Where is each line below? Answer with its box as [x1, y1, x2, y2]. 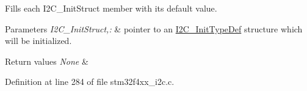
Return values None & [5, 54, 88, 67]
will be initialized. [5, 34, 72, 47]
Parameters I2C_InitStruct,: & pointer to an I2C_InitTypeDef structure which [5, 22, 303, 35]
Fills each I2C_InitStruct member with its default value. [5, 2, 217, 14]
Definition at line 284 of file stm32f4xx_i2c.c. [5, 75, 175, 88]
